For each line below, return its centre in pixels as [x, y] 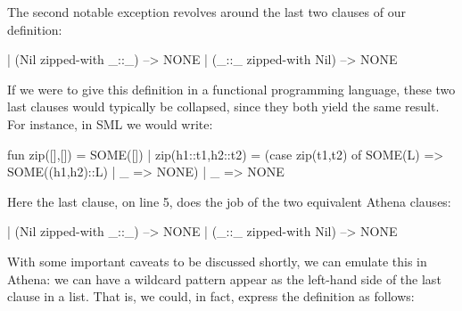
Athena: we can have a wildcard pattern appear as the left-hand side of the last [224, 278]
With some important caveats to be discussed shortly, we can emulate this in [217, 261]
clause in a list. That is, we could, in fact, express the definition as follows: [211, 296]
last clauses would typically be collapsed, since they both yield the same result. [223, 106]
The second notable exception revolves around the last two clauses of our [206, 12]
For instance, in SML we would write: [110, 123]
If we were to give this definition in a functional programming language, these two [231, 89]
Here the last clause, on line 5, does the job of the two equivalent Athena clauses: [229, 201]
